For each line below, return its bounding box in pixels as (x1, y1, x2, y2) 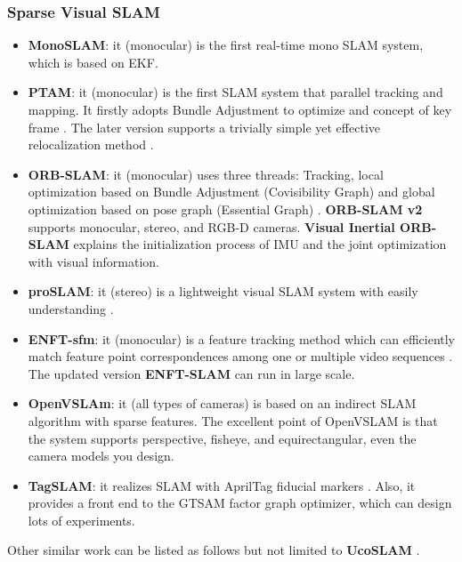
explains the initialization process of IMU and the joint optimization (73, 235, 447, 253)
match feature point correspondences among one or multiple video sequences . (28, 347, 453, 365)
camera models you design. (28, 446, 174, 465)
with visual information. (28, 252, 159, 270)
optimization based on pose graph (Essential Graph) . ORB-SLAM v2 (28, 199, 423, 218)
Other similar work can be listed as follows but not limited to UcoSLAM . (7, 541, 420, 559)
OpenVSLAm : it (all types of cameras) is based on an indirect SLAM (28, 394, 417, 413)
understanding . (28, 299, 114, 317)
